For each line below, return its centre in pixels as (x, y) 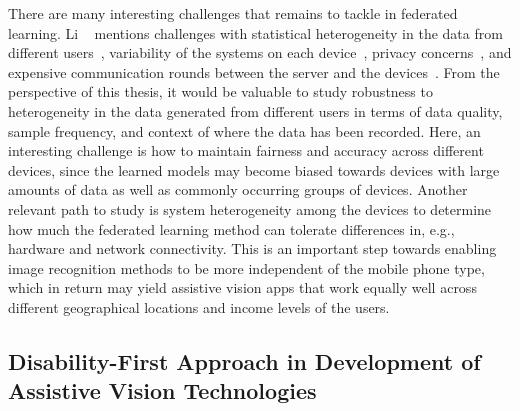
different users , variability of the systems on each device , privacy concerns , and (260, 52)
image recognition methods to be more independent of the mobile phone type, (246, 267)
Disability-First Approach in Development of (244, 360)
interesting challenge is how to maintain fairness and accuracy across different (246, 150)
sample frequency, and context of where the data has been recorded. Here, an (244, 130)
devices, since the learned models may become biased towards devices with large (254, 169)
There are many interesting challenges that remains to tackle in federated (233, 13)
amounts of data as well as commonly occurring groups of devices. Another (238, 189)
